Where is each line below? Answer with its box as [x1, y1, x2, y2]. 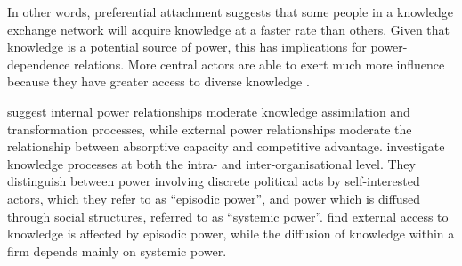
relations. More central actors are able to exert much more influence [74, 54, 445, 73]
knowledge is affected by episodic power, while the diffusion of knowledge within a [7, 224, 455, 243]
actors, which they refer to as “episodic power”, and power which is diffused [7, 189, 421, 207]
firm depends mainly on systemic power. [7, 241, 227, 260]
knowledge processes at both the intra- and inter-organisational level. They [7, 154, 416, 173]
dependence [7, 54, 70, 73]
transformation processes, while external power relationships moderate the [7, 119, 412, 138]
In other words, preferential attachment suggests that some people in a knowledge [7, 3, 454, 20]
